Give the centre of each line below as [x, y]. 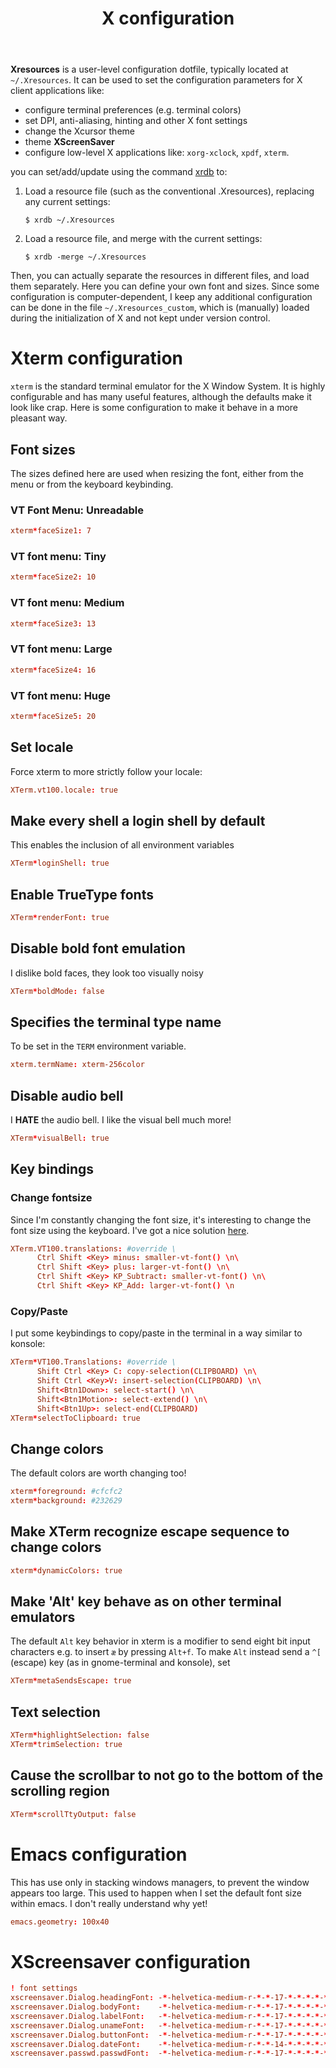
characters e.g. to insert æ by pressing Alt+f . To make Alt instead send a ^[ [166, 1652]
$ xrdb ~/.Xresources [69, 220]
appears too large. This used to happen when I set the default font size [156, 1893]
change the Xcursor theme [79, 131]
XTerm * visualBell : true [60, 1138]
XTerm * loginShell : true [60, 863]
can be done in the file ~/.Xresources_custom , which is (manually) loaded [160, 308]
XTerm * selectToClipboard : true [75, 1418]
